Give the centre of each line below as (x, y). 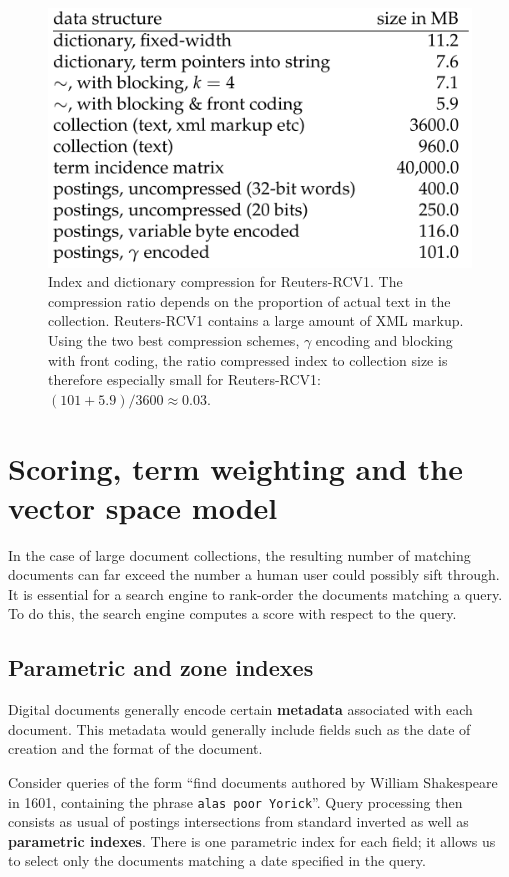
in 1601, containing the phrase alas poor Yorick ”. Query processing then (235, 801)
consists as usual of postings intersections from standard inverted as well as (238, 821)
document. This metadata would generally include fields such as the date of (239, 728)
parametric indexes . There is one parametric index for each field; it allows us (252, 840)
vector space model (143, 506)
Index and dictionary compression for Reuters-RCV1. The (225, 281)
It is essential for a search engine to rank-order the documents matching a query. (255, 593)
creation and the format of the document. (135, 748)
